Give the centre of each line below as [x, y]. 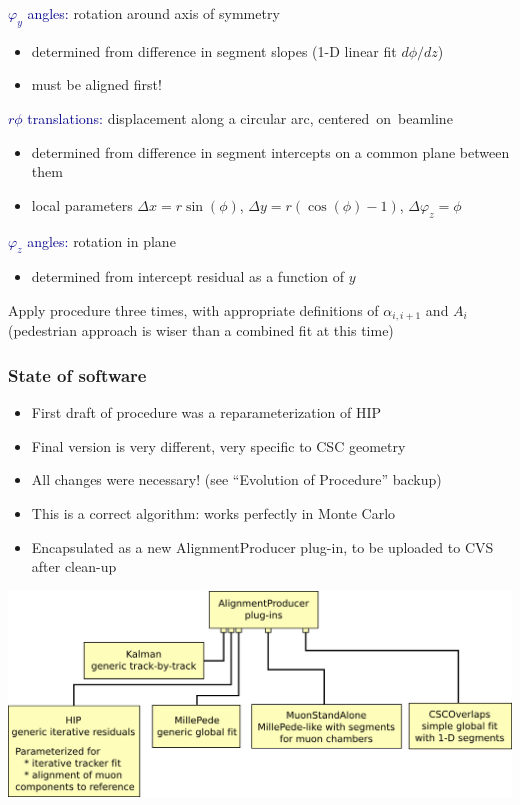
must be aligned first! [96, 84]
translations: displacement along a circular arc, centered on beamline [240, 117]
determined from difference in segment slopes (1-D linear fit [214, 50]
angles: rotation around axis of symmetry [153, 13]
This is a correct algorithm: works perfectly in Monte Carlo [213, 513]
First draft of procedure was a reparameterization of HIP [206, 412]
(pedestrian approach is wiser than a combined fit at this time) [201, 330]
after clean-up [74, 566]
